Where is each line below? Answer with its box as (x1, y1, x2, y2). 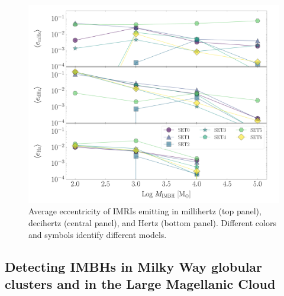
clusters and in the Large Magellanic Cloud (5, 275, 276, 293)
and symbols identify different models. (28, 228, 167, 240)
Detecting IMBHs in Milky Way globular (5, 257, 263, 275)
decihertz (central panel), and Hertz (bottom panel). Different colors (28, 217, 276, 229)
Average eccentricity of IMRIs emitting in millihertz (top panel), (28, 205, 262, 217)
